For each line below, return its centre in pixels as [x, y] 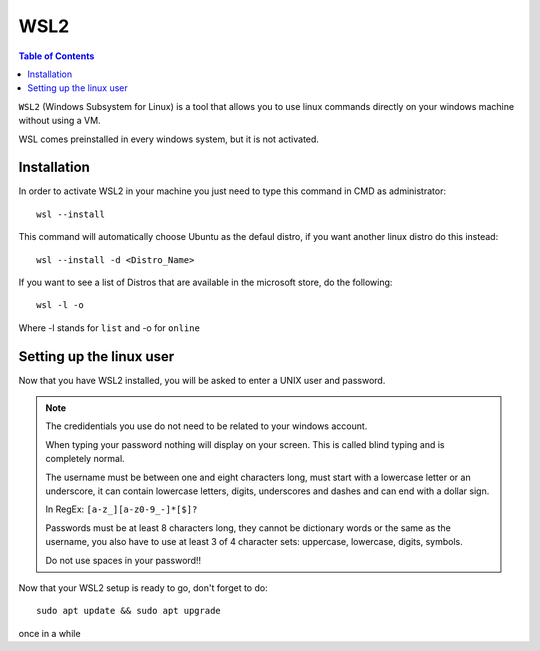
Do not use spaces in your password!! [123, 560]
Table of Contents [56, 56]
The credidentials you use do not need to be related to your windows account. [206, 426]
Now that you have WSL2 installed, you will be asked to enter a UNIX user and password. [202, 380]
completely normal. [85, 459]
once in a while [49, 633]
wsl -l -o [60, 305]
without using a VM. [59, 121]
